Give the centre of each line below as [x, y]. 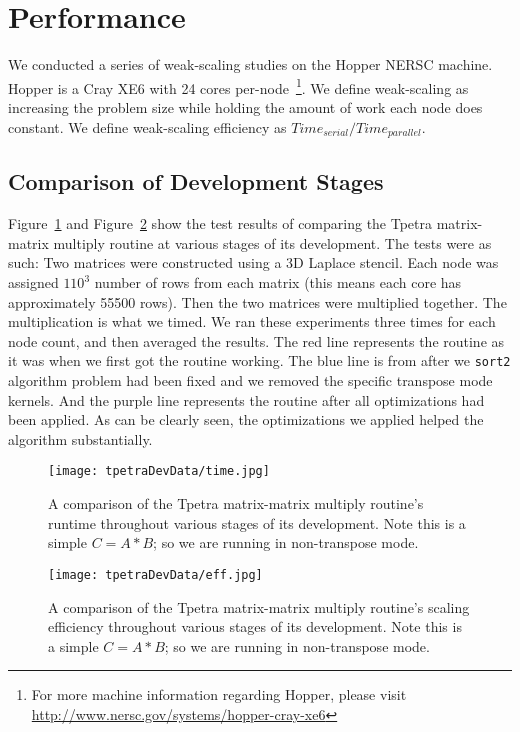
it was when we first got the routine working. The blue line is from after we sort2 [259, 360]
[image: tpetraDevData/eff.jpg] [155, 574]
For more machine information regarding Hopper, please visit [219, 694]
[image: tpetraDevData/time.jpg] [159, 471]
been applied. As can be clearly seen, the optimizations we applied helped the [246, 419]
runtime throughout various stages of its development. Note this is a [257, 522]
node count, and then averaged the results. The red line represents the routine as [256, 340]
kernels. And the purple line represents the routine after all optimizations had [246, 399]
